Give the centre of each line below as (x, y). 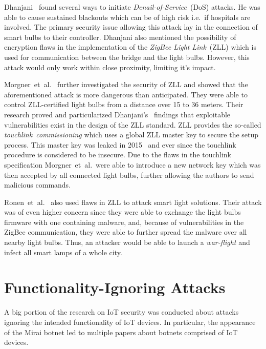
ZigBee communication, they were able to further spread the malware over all (126, 232)
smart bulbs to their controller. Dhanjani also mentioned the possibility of (120, 37)
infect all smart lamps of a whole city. (63, 252)
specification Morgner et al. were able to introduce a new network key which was (132, 164)
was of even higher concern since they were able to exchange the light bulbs (123, 212)
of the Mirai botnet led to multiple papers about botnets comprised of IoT (121, 332)
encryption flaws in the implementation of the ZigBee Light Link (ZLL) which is (130, 47)
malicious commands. (38, 185)
